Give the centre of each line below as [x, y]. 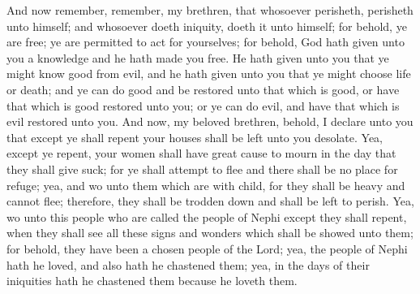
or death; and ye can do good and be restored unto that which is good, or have [203, 89]
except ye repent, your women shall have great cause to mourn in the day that [201, 153]
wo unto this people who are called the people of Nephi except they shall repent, [207, 216]
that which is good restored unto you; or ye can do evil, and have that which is [203, 105]
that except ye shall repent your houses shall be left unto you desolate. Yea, [195, 137]
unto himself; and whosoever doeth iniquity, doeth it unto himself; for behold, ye [207, 26]
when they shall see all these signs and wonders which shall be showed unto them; [210, 233]
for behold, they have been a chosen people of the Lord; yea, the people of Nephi [207, 248]
